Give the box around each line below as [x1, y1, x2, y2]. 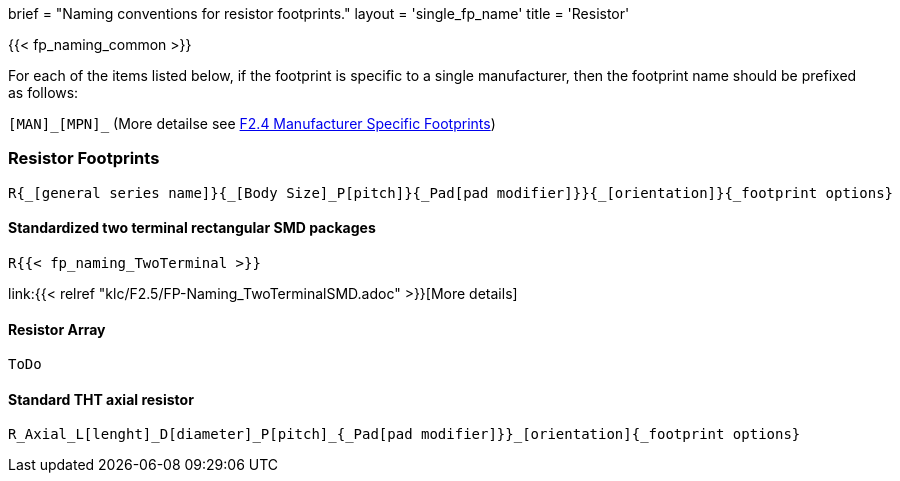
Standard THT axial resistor [8, 390, 194, 408]
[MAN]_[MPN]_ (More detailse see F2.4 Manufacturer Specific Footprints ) [8, 115, 496, 132]
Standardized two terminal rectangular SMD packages [8, 219, 376, 237]
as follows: [8, 84, 79, 101]
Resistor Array [8, 320, 106, 338]
